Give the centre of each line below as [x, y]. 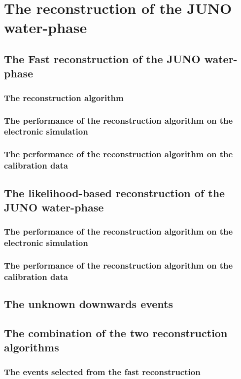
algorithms [32, 347]
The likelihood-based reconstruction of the [115, 192]
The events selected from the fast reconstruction [102, 371]
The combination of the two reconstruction [116, 332]
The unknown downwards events [89, 304]
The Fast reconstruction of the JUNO [102, 58]
